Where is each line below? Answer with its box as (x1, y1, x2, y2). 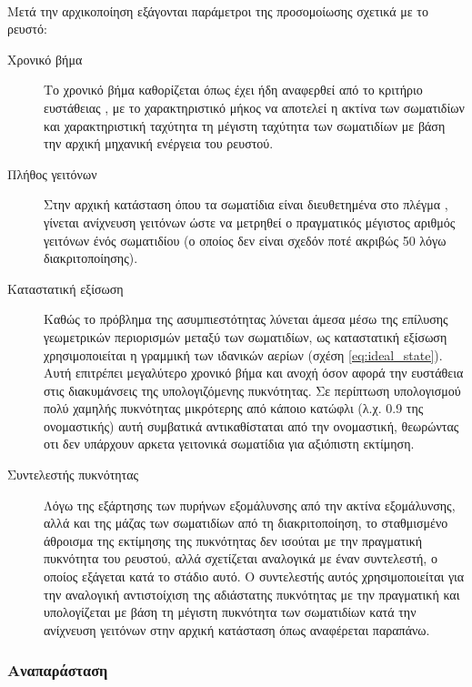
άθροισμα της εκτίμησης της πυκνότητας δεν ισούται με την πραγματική (44, 530, 423, 550)
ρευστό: (7, 19, 47, 38)
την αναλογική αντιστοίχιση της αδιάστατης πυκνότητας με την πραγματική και (44, 584, 460, 603)
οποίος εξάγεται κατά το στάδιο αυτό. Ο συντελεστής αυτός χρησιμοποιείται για (44, 567, 465, 586)
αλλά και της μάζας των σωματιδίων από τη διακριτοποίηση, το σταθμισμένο (44, 513, 448, 532)
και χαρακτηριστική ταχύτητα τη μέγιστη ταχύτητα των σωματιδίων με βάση (44, 116, 446, 135)
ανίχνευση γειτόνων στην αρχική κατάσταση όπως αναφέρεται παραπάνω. (44, 620, 430, 639)
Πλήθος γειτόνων (7, 164, 97, 183)
